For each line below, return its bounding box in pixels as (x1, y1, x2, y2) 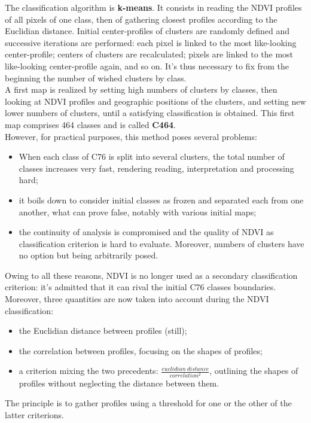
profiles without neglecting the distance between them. (19, 376, 219, 389)
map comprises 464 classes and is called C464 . (5, 118, 176, 130)
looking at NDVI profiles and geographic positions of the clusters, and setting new (5, 95, 306, 107)
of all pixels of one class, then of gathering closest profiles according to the (5, 13, 278, 25)
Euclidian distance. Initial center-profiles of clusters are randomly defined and (5, 25, 289, 37)
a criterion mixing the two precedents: (19, 364, 158, 377)
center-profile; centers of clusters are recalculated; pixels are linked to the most (5, 48, 294, 60)
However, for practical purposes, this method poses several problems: (5, 130, 257, 142)
